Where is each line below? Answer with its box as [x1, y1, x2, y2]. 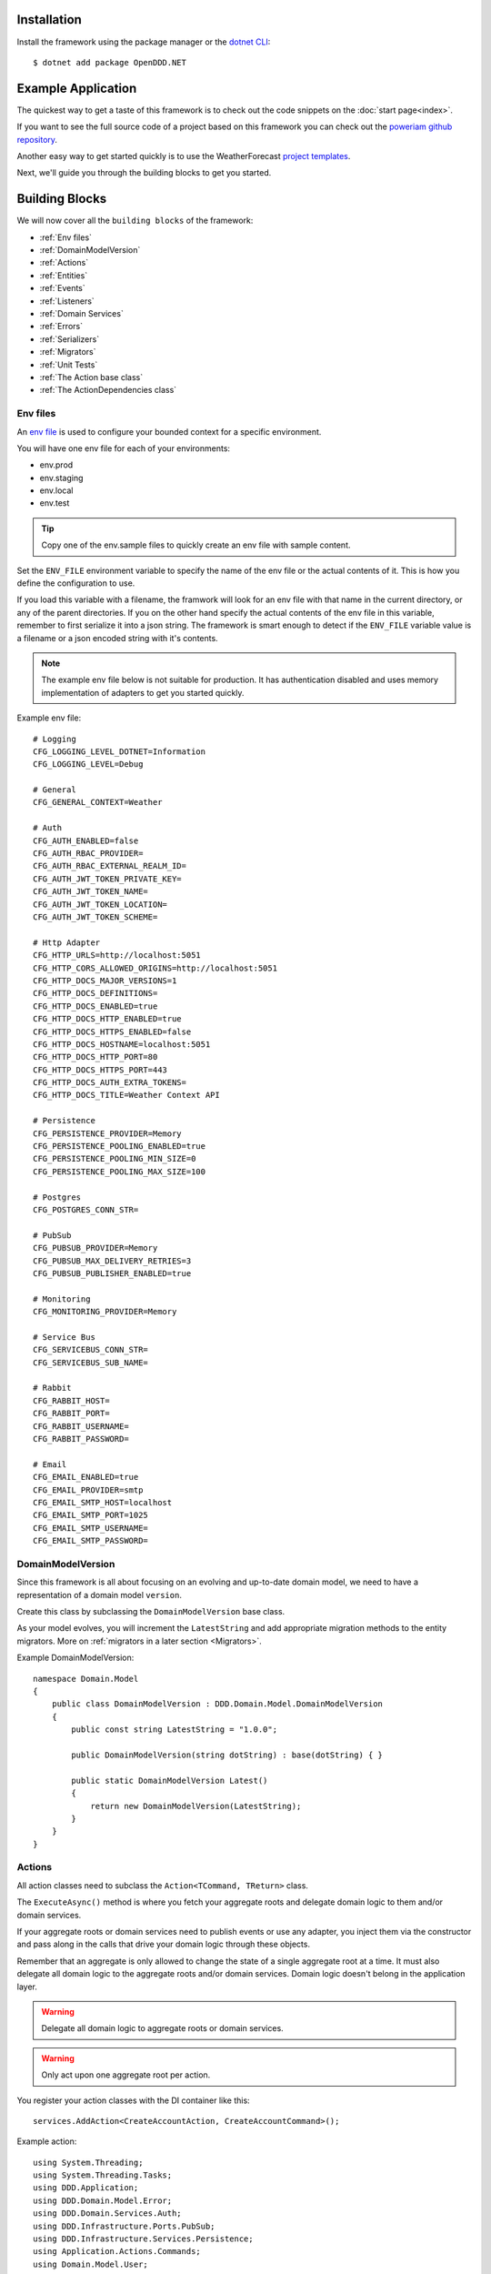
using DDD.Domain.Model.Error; [33, 2195, 173, 2206]
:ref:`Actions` [39, 257, 89, 268]
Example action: [16, 2136, 77, 2147]
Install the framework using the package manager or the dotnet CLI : [16, 36, 271, 47]
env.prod [39, 459, 74, 470]
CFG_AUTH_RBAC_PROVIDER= [33, 849, 144, 859]
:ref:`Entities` [39, 269, 88, 281]
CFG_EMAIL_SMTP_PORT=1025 [33, 1510, 149, 1521]
